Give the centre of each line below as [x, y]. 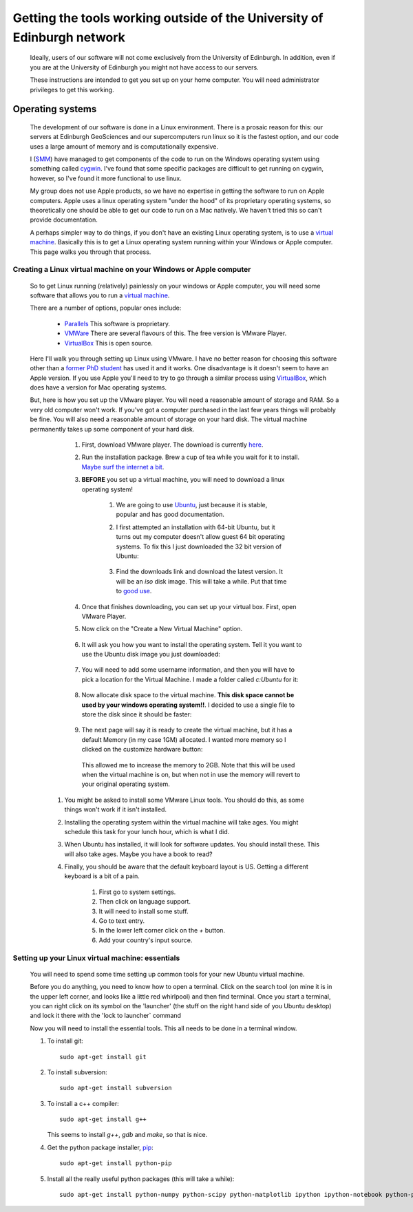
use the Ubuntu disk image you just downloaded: [151, 655]
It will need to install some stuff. [144, 911]
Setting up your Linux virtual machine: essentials [96, 958]
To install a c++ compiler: [83, 1103]
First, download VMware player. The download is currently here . [172, 445]
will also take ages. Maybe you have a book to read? [138, 854]
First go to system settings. [137, 892]
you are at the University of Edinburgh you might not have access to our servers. [144, 67]
